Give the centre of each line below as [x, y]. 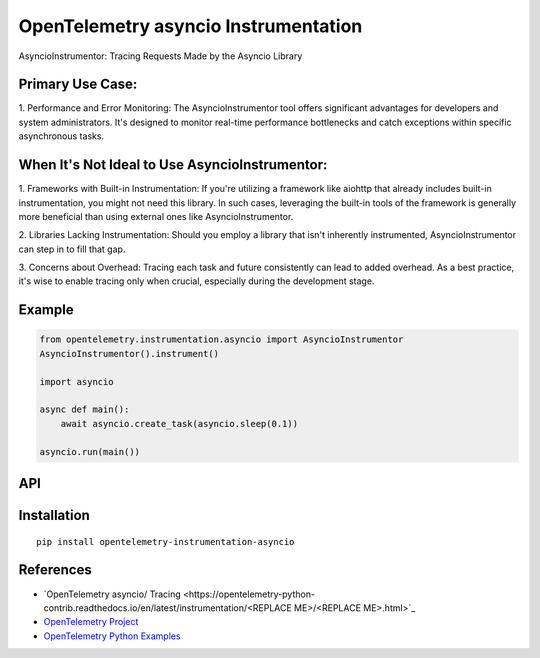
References [55, 570]
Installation [54, 515]
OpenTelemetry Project [91, 622]
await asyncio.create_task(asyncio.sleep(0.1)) [179, 423]
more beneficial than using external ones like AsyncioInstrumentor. [156, 216]
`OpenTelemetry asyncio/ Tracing [112, 594]
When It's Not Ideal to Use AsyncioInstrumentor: [173, 165]
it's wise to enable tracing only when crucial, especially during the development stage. [196, 281]
